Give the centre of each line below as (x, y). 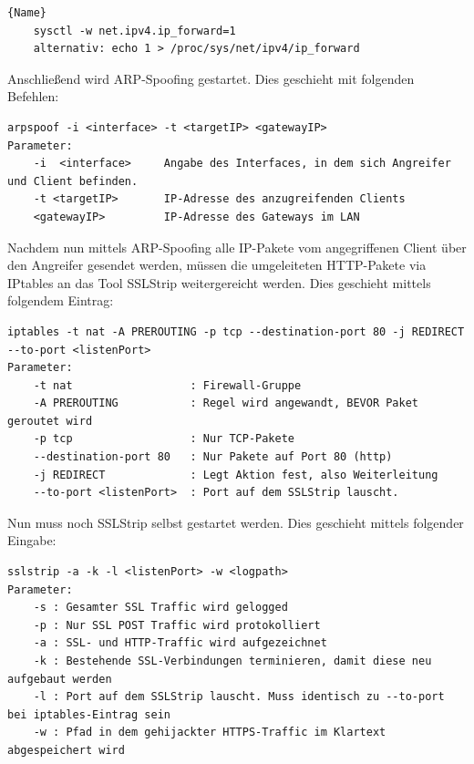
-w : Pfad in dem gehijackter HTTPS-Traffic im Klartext (210, 733)
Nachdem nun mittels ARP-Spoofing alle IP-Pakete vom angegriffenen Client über (237, 247)
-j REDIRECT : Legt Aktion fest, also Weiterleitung (236, 475)
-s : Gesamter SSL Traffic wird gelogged (160, 608)
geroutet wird (50, 421)
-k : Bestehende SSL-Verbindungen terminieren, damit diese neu (232, 661)
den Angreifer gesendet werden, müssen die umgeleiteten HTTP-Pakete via (217, 265)
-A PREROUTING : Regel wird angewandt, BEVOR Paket (226, 403)
